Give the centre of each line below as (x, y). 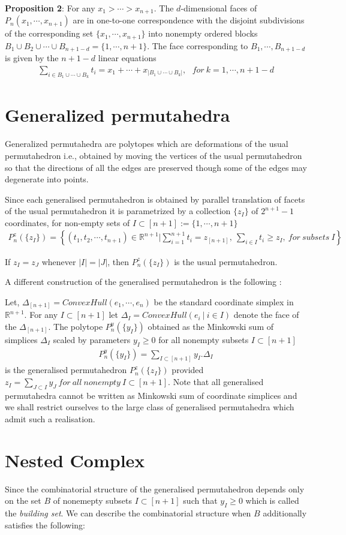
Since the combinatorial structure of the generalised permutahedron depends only (155, 489)
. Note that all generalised (216, 382)
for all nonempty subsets (204, 339)
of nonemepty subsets (92, 501)
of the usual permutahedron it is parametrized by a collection (118, 211)
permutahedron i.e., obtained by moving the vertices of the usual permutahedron (154, 155)
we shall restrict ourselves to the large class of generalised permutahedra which (150, 407)
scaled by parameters (92, 339)
